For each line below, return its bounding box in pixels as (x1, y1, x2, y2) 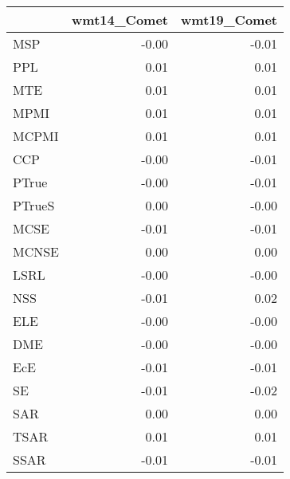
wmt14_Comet (72, 10, 169, 29)
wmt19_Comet (181, 10, 277, 29)
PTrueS (13, 196, 55, 214)
